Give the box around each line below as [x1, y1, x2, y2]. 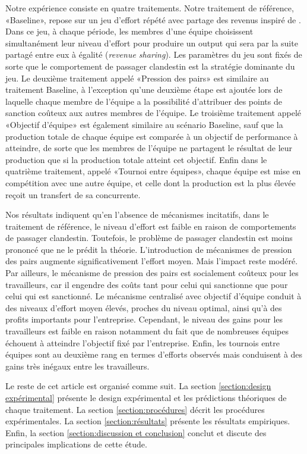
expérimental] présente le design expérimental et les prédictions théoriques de [5, 392, 287, 403]
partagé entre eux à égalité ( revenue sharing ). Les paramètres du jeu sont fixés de [5, 48, 302, 61]
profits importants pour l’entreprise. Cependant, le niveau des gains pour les [5, 313, 283, 325]
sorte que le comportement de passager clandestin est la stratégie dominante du [5, 60, 295, 72]
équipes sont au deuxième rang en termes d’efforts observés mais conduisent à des [5, 348, 303, 361]
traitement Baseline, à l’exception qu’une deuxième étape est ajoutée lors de [5, 83, 283, 96]
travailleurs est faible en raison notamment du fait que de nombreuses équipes [5, 325, 289, 337]
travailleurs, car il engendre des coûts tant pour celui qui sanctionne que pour [5, 278, 288, 290]
